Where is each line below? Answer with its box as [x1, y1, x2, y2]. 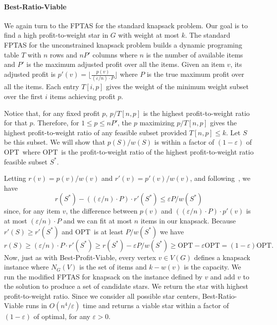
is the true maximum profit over [147, 69, 244, 79]
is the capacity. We [184, 262, 241, 272]
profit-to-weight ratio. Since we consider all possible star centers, [4, 290, 200, 301]
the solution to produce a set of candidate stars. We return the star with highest [4, 281, 248, 291]
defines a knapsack [194, 252, 250, 262]
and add [210, 271, 235, 281]
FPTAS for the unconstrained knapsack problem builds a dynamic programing [4, 39, 242, 50]
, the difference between [65, 206, 138, 216]
